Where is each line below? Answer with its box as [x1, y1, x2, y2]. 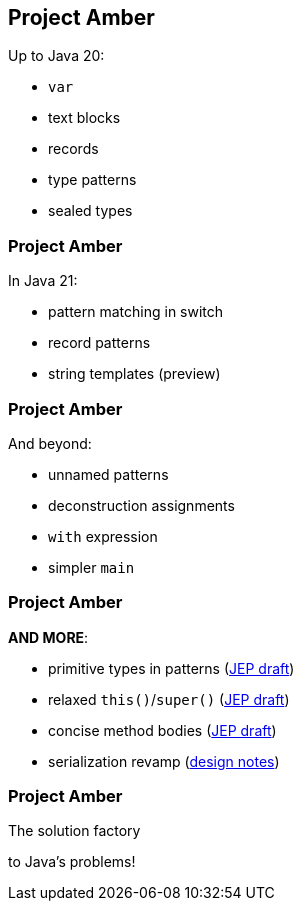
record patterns [48, 334, 151, 352]
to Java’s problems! [8, 853, 136, 871]
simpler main [48, 558, 135, 576]
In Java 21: [8, 272, 78, 290]
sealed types [48, 202, 133, 220]
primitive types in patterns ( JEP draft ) [48, 659, 295, 677]
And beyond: [8, 434, 92, 452]
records [48, 140, 99, 158]
